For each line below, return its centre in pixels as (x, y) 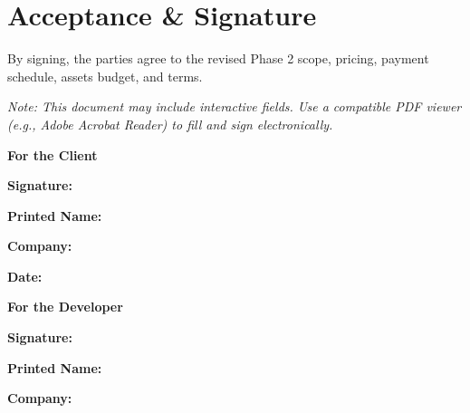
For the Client (53, 154)
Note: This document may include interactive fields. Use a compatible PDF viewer (235, 106)
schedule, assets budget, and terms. (105, 76)
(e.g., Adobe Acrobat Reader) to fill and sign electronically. (170, 124)
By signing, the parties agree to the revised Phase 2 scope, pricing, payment (218, 58)
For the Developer (65, 307)
